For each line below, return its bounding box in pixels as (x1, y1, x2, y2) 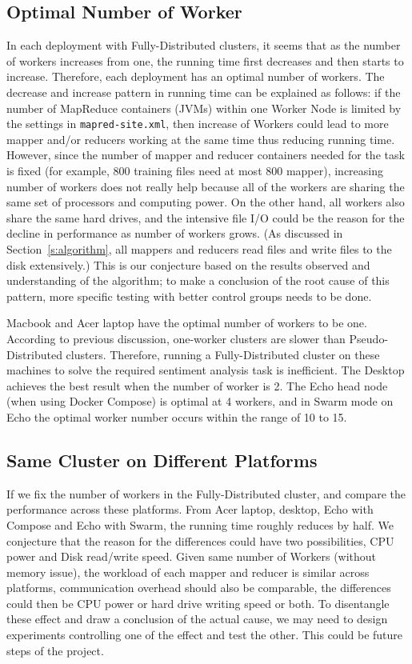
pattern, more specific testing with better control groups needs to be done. (6, 287, 372, 304)
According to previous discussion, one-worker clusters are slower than (6, 330, 346, 346)
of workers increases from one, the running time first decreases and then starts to (6, 52, 404, 69)
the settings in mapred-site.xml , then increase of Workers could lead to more (6, 115, 389, 132)
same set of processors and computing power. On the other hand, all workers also (6, 194, 405, 210)
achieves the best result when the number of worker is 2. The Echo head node (6, 377, 388, 394)
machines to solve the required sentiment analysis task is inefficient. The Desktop (6, 362, 405, 378)
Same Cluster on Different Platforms (6, 447, 318, 472)
